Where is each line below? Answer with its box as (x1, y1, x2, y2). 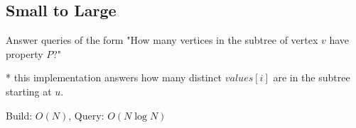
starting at (6, 83, 52, 98)
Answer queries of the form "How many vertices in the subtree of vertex (6, 33, 318, 47)
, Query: (68, 107, 104, 122)
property (6, 46, 43, 61)
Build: (6, 107, 33, 122)
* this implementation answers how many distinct (6, 70, 222, 85)
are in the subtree (273, 70, 350, 85)
